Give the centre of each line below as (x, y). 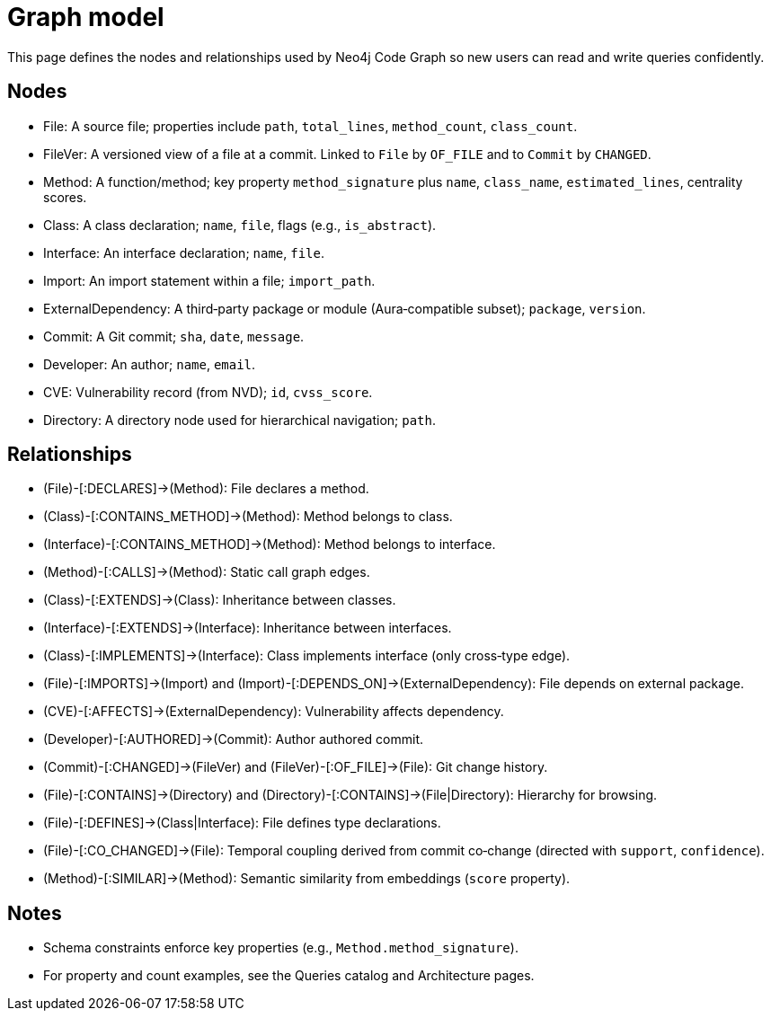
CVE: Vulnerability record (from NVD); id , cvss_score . (208, 392)
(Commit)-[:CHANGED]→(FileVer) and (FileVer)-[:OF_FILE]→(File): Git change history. (296, 767)
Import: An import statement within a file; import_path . (209, 280)
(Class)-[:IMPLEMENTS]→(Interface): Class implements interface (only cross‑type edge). (307, 656)
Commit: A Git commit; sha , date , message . (174, 336)
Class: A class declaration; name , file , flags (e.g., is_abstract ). (240, 225)
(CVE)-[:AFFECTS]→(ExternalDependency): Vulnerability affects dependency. (274, 712)
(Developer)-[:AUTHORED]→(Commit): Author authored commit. (234, 739)
